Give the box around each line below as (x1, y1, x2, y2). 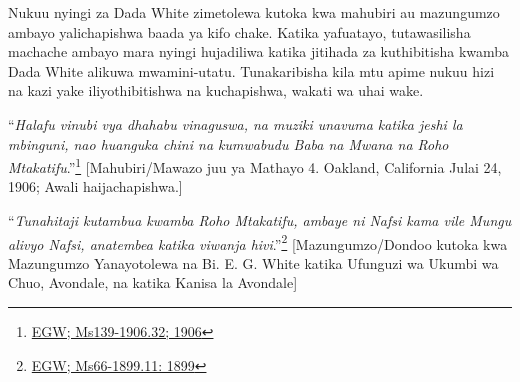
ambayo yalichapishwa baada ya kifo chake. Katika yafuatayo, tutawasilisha (8, 21, 471, 42)
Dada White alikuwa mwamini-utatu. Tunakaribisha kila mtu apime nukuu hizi (8, 60, 495, 81)
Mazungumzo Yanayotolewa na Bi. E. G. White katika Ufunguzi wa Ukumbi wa (8, 252, 499, 273)
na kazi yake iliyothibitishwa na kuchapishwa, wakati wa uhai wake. (8, 80, 424, 101)
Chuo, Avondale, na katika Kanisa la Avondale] (8, 272, 298, 293)
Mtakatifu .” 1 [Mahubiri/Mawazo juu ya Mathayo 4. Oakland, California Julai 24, (8, 154, 502, 177)
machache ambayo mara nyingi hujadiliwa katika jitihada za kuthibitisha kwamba (8, 41, 510, 62)
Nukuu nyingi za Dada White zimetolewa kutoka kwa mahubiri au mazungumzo (8, 2, 500, 22)
